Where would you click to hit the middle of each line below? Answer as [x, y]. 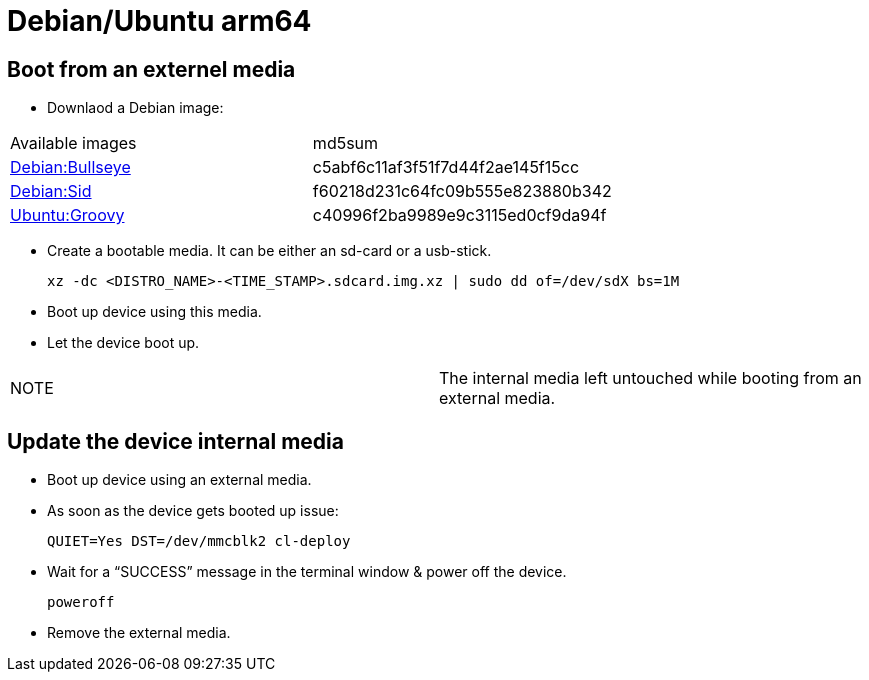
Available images [73, 143]
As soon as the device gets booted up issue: [193, 511]
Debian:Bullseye [70, 167]
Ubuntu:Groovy [67, 215]
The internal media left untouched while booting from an [650, 378]
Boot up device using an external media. [179, 480]
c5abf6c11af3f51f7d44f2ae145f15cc [446, 167]
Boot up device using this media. [154, 312]
